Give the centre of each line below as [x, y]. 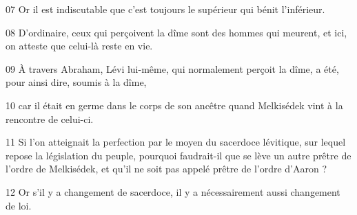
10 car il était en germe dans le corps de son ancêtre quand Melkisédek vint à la [174, 105]
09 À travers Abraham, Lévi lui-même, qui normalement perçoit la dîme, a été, [172, 68]
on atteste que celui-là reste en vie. [79, 46]
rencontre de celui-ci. [50, 118]
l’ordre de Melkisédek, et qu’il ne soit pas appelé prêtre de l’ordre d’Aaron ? [166, 169]
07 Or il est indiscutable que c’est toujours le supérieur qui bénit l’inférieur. [165, 9]
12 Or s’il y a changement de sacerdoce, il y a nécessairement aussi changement [173, 191]
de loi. [19, 205]
